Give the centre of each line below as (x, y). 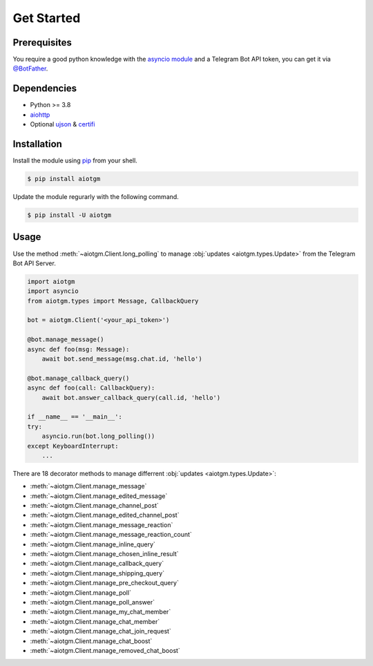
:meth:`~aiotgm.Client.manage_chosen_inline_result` (104, 554)
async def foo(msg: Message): (78, 349)
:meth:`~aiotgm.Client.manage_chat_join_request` (101, 631)
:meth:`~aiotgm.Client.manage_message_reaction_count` (111, 535)
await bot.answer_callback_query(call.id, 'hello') (131, 398)
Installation (37, 144)
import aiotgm (51, 281)
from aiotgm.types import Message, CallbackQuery (113, 301)
